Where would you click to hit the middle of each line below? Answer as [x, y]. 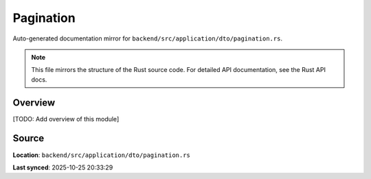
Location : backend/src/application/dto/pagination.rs [101, 155]
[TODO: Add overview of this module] [66, 119]
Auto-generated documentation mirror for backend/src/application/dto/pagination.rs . [148, 38]
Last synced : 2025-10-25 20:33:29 [63, 167]
